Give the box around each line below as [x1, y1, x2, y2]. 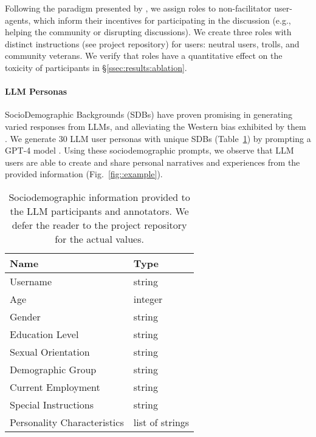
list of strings [133, 415, 190, 429]
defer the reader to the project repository [12, 217, 187, 232]
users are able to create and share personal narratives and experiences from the [5, 155, 300, 168]
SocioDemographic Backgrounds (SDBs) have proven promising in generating [5, 108, 292, 121]
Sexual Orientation [10, 344, 90, 359]
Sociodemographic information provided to [9, 189, 190, 204]
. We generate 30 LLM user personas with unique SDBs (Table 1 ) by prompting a [5, 132, 311, 144]
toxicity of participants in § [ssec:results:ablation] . [5, 61, 187, 73]
